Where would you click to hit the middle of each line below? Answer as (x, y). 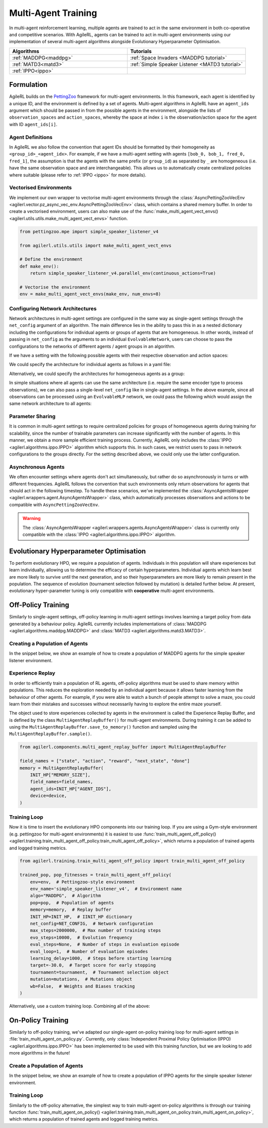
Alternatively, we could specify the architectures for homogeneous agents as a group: (97, 374)
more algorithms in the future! (40, 1053)
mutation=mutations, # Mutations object (81, 979)
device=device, (48, 796)
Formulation (28, 85)
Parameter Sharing (32, 416)
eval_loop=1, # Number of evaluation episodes (89, 951)
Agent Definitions (31, 137)
